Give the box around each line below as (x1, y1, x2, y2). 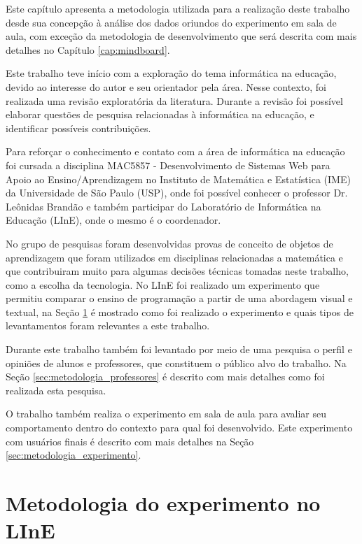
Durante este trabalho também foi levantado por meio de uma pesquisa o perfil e (6, 342, 352, 357)
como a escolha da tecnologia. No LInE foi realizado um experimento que (6, 277, 320, 292)
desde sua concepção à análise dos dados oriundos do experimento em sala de (6, 15, 337, 29)
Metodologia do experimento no (6, 489, 321, 517)
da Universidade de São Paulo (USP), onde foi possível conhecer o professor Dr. (6, 185, 348, 200)
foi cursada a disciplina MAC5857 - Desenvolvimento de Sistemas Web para (6, 157, 330, 172)
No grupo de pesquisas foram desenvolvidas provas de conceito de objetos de (6, 236, 333, 250)
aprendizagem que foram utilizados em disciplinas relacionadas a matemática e (6, 250, 343, 264)
